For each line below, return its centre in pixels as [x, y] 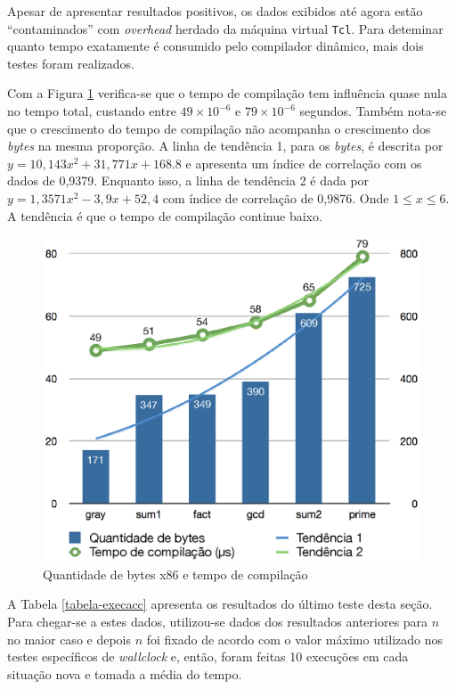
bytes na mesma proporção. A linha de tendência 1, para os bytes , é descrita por [225, 146]
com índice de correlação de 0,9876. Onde [276, 198]
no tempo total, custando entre [92, 111]
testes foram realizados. [71, 63]
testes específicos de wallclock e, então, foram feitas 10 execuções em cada [208, 656]
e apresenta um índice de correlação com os [304, 163]
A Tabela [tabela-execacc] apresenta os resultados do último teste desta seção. [220, 604]
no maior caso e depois [69, 639]
